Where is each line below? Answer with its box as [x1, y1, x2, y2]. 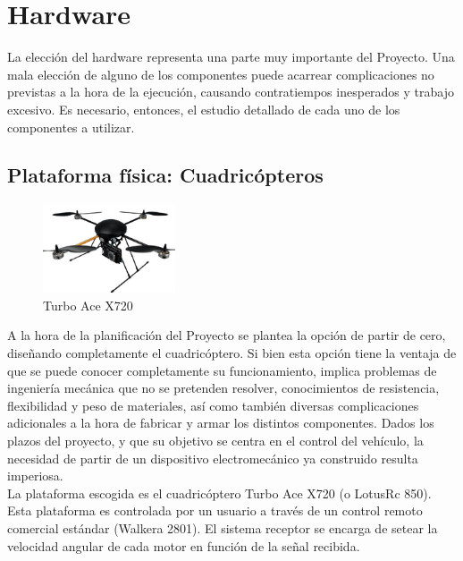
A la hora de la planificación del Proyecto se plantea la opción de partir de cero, [7, 326, 446, 344]
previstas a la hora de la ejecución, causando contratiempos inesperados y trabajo [7, 82, 454, 101]
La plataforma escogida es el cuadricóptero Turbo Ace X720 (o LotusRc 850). [7, 483, 432, 502]
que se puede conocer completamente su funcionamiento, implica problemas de [7, 361, 437, 379]
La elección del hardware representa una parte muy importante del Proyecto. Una [7, 47, 455, 66]
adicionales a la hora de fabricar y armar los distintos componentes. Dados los [7, 413, 434, 432]
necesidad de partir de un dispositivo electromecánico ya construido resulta [7, 448, 418, 467]
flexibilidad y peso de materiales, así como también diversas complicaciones [7, 395, 419, 414]
